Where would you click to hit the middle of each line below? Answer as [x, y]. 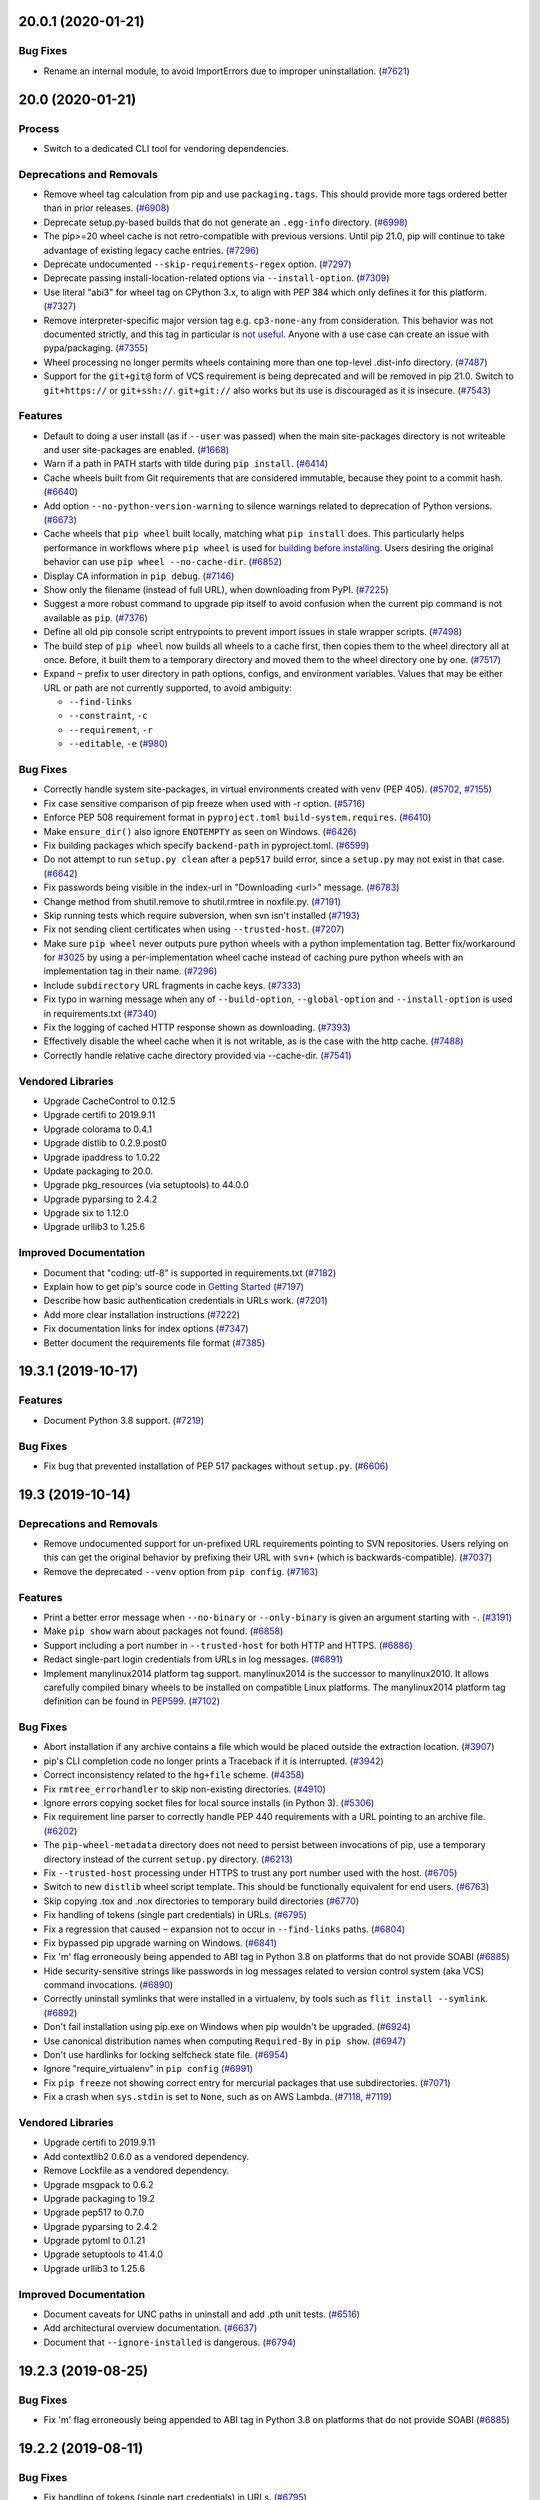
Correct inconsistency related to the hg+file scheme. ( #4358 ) [174, 1775]
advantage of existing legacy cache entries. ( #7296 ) [151, 250]
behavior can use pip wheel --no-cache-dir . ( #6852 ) [163, 562]
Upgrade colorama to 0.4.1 [98, 1129]
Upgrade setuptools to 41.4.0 [103, 2254]
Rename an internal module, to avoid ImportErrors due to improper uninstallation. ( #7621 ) [226, 71]
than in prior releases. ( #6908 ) [106, 208]
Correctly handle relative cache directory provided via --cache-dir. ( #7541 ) [197, 1055]
